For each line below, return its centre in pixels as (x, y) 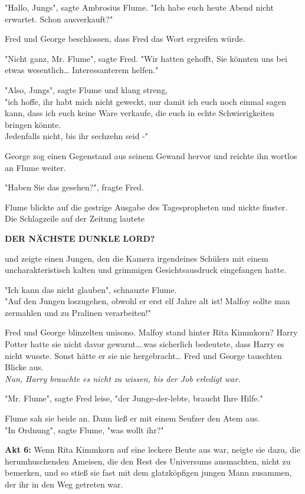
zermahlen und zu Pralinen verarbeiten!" (78, 312)
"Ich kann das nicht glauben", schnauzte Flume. (91, 289)
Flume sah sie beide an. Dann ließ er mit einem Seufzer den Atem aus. (132, 418)
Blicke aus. (24, 367)
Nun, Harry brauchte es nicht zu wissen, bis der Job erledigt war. (123, 378)
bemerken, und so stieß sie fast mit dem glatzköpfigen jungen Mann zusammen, (148, 472)
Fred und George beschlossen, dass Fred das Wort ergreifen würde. (125, 39)
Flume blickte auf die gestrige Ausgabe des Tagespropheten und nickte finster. (146, 207)
